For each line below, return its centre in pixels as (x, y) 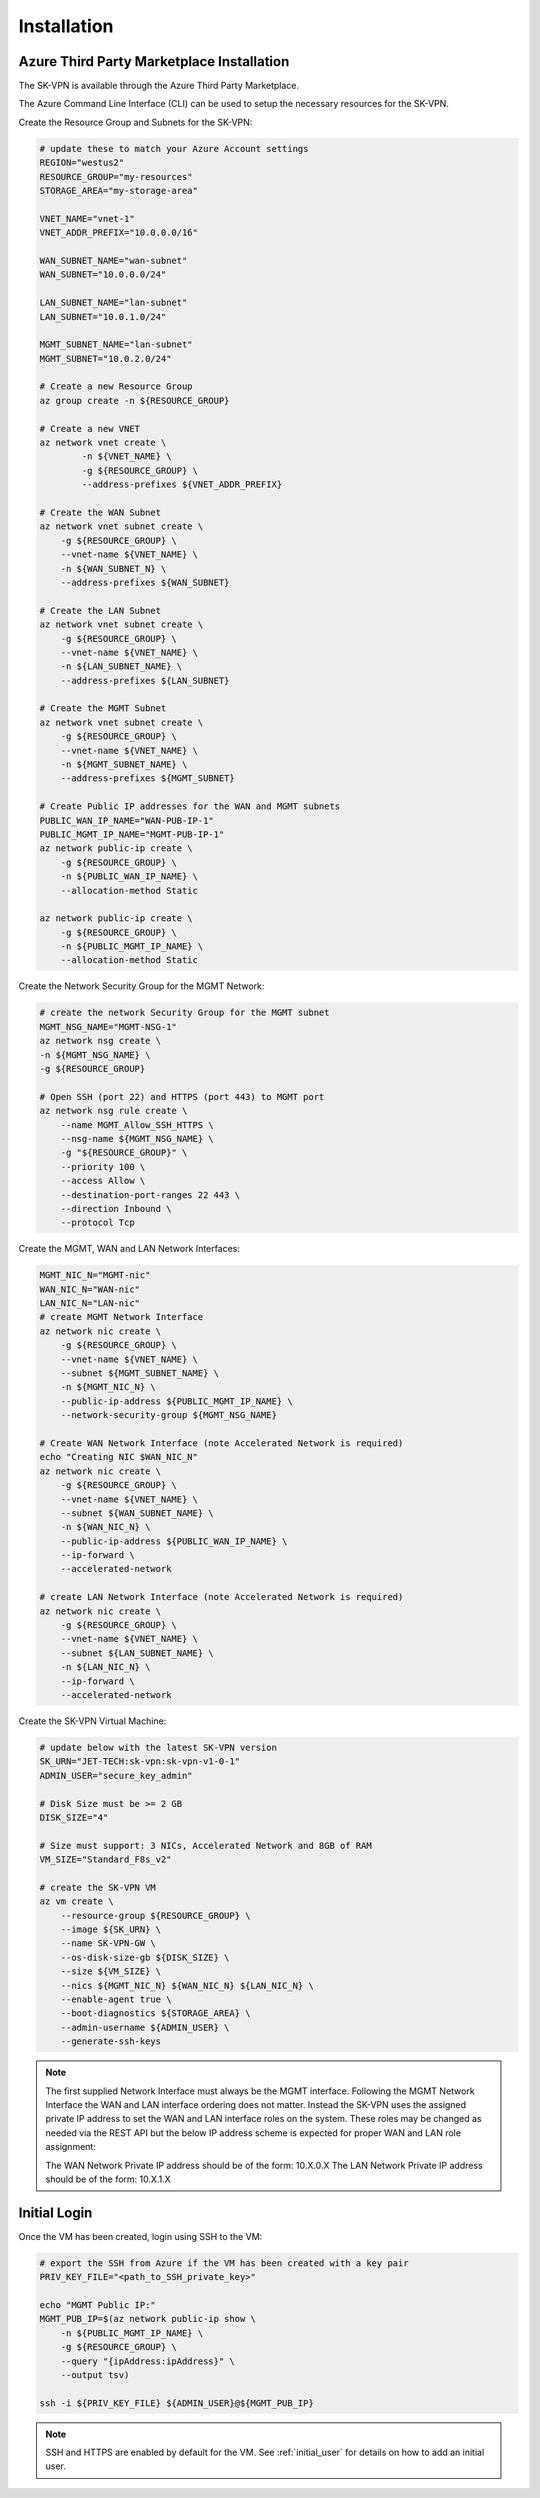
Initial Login (55, 2212)
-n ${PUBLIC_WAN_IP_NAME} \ (129, 876)
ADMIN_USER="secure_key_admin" (116, 1775)
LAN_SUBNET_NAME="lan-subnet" (113, 303)
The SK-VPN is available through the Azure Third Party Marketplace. (159, 86)
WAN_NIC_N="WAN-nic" (89, 1289)
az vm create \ (76, 1901)
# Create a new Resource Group (116, 386)
